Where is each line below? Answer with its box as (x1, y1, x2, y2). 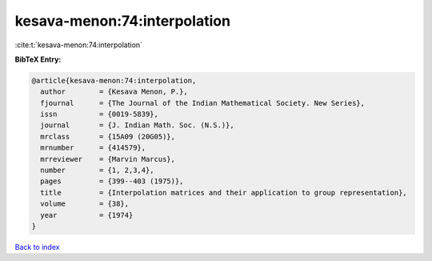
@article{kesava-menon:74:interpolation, (31, 76, 197, 85)
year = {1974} (40, 211, 134, 219)
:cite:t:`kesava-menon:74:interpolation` (14, 40, 143, 50)
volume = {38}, (40, 199, 130, 208)
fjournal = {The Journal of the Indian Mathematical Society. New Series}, (40, 98, 366, 107)
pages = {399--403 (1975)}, (40, 177, 184, 186)
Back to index (14, 242, 60, 251)
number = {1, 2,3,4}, (40, 166, 155, 175)
